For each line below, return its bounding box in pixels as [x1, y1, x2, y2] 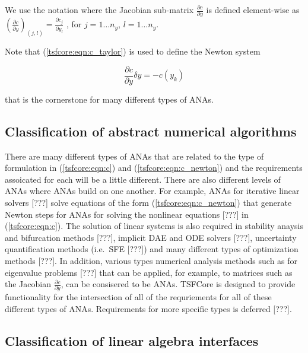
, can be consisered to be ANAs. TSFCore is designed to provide [61, 278, 296, 290]
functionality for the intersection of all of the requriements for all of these [5, 291, 272, 303]
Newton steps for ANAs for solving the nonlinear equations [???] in [5, 208, 249, 220]
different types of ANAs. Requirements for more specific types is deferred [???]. [5, 303, 292, 315]
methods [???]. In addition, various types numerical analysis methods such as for [5, 254, 298, 266]
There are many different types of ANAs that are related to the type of [5, 150, 264, 162]
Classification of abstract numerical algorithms [5, 122, 297, 140]
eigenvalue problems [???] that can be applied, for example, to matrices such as [5, 266, 293, 278]
